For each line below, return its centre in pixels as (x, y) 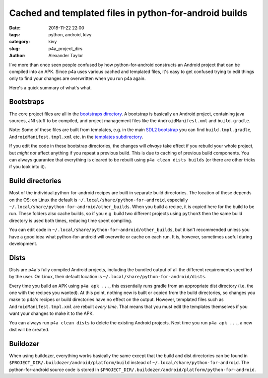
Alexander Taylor (66, 56)
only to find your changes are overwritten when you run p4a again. (77, 78)
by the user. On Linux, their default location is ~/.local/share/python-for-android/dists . (108, 277)
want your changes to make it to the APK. (52, 313)
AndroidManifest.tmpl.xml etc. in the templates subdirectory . (76, 137)
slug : (14, 48)
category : (20, 42)
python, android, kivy (70, 34)
